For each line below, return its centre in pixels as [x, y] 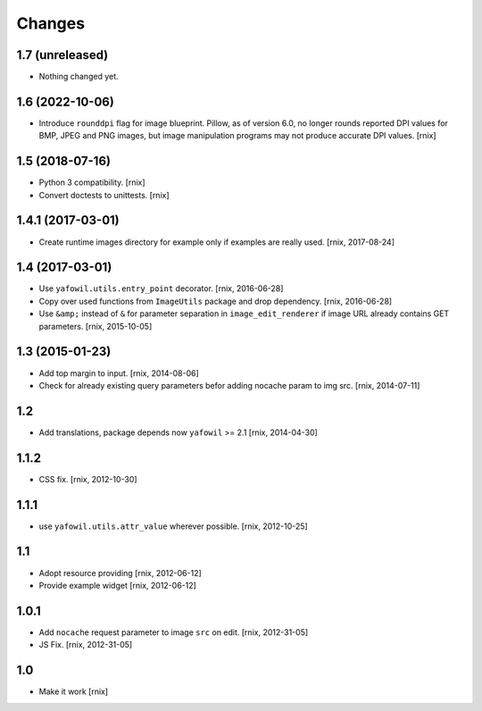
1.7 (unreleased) [62, 55]
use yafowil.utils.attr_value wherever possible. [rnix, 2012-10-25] [173, 526]
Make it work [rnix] [74, 691]
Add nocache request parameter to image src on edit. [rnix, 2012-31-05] [174, 632]
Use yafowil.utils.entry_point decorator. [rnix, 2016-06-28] [161, 289]
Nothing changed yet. [79, 77]
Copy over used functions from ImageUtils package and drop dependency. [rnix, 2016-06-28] [216, 301]
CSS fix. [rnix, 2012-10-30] [88, 479]
